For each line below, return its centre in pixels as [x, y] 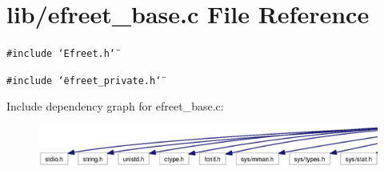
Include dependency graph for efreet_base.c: [115, 106]
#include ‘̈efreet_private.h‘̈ [84, 80]
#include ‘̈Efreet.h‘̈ [61, 54]
